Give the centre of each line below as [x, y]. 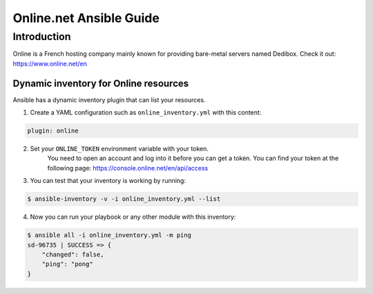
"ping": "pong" [67, 264]
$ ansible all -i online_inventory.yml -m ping [109, 235]
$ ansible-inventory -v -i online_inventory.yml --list [124, 199]
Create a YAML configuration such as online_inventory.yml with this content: [146, 112]
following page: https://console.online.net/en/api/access [128, 168]
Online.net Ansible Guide [86, 18]
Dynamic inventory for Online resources [101, 83]
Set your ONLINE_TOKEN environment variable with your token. [119, 149]
